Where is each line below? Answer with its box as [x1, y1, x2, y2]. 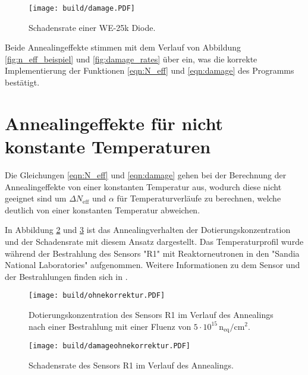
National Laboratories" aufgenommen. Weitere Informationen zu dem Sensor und [5, 259, 300, 271]
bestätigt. [5, 76, 40, 89]
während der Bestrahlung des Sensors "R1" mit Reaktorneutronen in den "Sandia [5, 247, 300, 259]
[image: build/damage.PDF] [29, 4, 135, 12]
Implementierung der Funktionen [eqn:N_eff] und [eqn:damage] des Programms [5, 64, 294, 77]
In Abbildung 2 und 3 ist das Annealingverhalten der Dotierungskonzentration [5, 223, 291, 236]
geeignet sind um [5, 192, 67, 204]
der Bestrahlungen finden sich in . [5, 270, 128, 282]
